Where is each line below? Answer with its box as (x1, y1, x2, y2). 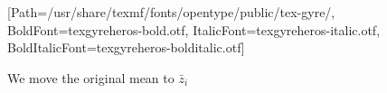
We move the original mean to (7, 68, 175, 87)
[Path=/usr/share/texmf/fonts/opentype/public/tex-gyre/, (7, 3, 335, 21)
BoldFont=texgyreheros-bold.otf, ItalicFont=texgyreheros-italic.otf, (7, 20, 381, 39)
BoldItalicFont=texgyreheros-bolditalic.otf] (7, 38, 245, 57)
